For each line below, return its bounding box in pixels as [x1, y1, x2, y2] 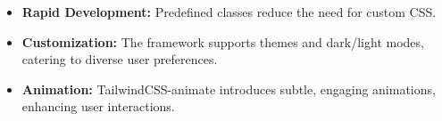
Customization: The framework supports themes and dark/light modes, [21, 32, 424, 51]
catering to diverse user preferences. [21, 50, 218, 69]
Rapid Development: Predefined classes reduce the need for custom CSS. [21, 3, 437, 20]
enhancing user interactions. [21, 97, 175, 116]
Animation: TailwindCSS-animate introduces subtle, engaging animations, [21, 79, 436, 98]
